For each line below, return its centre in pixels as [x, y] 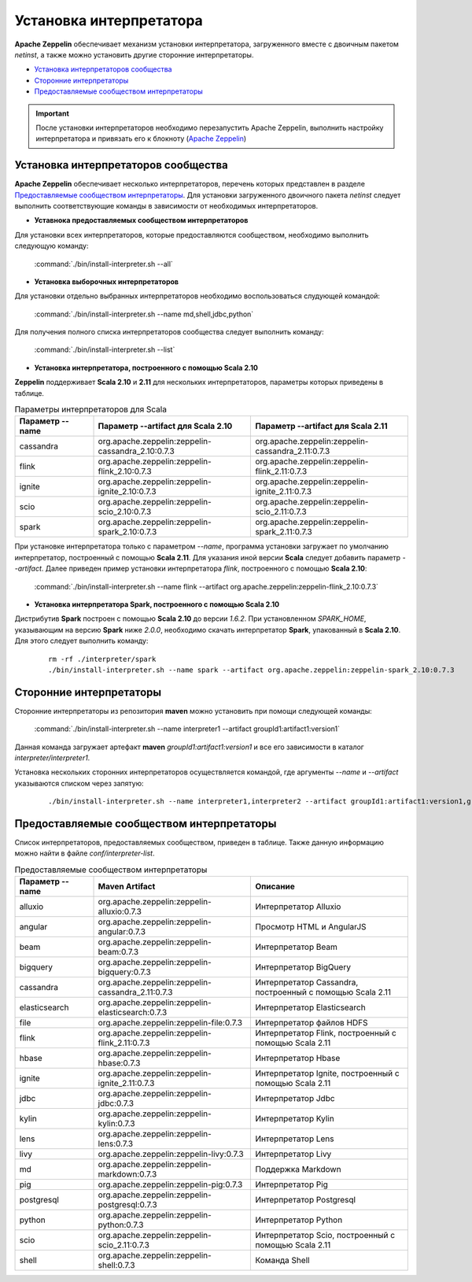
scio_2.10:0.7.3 [125, 512]
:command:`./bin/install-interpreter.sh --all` [103, 264]
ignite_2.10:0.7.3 [127, 492]
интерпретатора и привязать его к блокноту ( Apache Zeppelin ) [141, 139]
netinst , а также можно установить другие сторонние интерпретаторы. [134, 54]
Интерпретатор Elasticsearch [310, 1007]
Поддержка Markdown [298, 1169]
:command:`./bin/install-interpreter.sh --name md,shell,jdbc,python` [144, 314]
